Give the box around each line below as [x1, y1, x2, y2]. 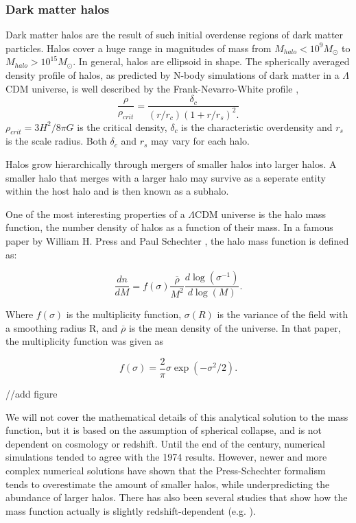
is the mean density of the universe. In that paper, [128, 320, 341, 335]
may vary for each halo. [151, 134, 250, 148]
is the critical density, [77, 119, 167, 134]
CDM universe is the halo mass [195, 206, 327, 221]
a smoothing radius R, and [5, 320, 118, 335]
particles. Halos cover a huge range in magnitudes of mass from [5, 40, 272, 55]
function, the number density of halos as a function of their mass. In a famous [5, 220, 333, 234]
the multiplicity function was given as [5, 334, 163, 348]
